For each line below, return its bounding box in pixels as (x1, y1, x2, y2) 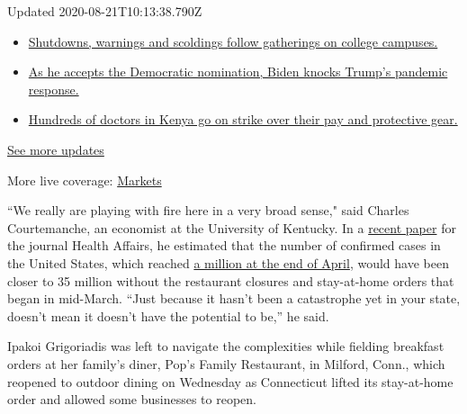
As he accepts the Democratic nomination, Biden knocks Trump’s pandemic (28, 62, 448, 81)
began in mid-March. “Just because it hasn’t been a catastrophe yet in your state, (7, 289, 461, 308)
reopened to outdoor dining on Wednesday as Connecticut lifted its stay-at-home (7, 372, 454, 391)
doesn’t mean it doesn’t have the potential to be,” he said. (7, 306, 329, 325)
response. (28, 79, 79, 98)
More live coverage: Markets (7, 170, 162, 189)
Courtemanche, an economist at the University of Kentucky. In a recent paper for (7, 218, 456, 237)
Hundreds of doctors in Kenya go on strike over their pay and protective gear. (28, 110, 458, 129)
